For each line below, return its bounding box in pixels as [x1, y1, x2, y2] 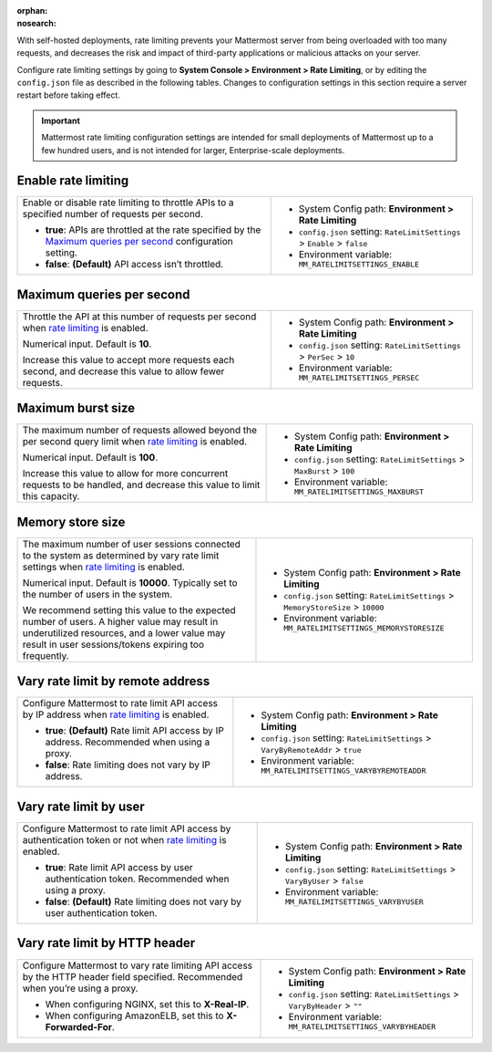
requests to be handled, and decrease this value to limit [22, 479, 261, 492]
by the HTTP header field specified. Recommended [22, 970, 243, 983]
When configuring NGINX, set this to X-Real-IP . [45, 997, 250, 1010]
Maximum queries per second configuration [45, 235, 234, 248]
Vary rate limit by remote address [16, 673, 210, 689]
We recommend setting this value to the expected [22, 603, 236, 616]
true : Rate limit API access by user [45, 861, 193, 873]
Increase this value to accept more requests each [22, 353, 235, 366]
